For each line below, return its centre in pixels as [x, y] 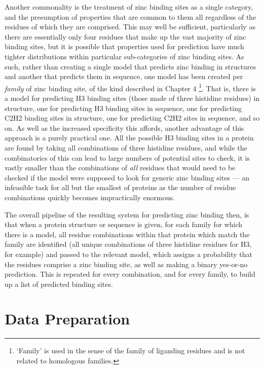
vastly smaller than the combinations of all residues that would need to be [120, 168]
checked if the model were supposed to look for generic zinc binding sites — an [127, 177]
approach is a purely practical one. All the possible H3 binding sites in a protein [129, 138]
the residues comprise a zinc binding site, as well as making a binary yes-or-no [126, 264]
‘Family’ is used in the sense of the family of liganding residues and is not [131, 350]
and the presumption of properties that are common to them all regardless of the [130, 16]
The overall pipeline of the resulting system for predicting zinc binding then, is [127, 214]
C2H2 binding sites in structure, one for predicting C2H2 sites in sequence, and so [132, 118]
